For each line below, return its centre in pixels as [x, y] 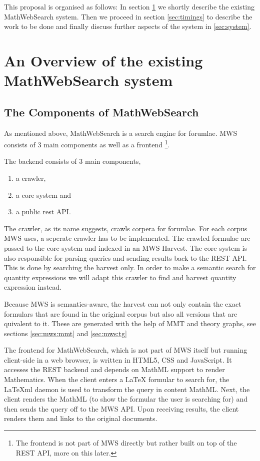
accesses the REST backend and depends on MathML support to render [114, 369]
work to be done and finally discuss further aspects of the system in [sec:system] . [128, 26]
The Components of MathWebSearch [101, 112]
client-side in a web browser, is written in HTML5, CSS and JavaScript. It [118, 359]
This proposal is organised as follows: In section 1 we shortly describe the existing [129, 6]
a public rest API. [43, 212]
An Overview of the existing [103, 60]
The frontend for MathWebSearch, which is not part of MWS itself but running [126, 350]
